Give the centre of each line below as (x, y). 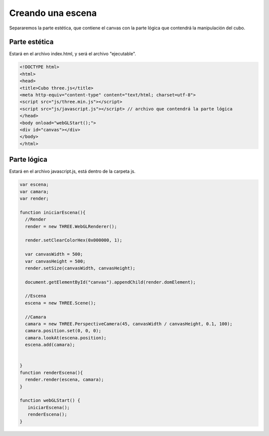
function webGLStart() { (50, 400)
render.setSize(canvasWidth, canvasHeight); (80, 268)
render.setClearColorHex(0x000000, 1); (74, 240)
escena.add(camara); (50, 345)
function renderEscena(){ (51, 373)
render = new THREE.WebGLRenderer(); (71, 226)
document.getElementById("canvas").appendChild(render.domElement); (111, 282)
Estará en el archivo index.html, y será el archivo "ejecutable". (73, 54)
